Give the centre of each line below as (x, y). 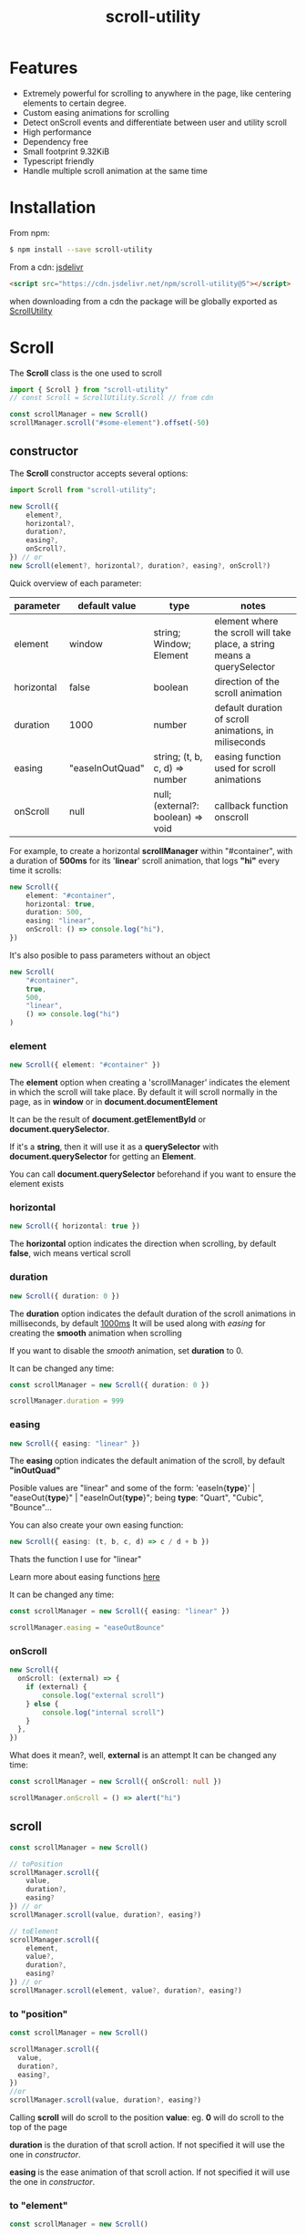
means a (232, 655)
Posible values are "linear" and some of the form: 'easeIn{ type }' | (133, 1488)
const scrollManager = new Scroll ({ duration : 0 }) (109, 1385)
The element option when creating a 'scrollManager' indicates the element (150, 1083)
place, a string (244, 644)
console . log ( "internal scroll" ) (104, 1712)
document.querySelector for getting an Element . (103, 1157)
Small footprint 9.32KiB (66, 151)
